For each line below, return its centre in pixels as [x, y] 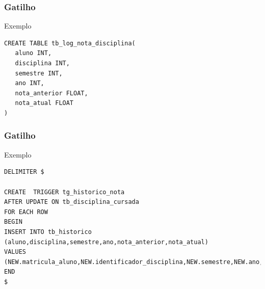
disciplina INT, [42, 63]
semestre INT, [39, 73]
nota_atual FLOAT [44, 103]
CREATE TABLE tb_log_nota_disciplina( [70, 43]
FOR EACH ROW [26, 212]
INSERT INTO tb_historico [48, 232]
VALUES [15, 252]
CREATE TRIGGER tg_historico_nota [64, 192]
